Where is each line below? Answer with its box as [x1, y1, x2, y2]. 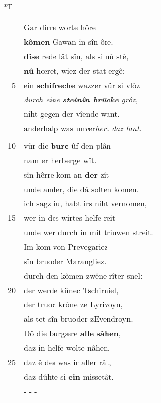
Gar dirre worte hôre [24, 21, 96, 33]
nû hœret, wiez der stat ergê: [24, 64, 125, 76]
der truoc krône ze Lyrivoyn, [24, 298, 123, 310]
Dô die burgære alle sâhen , [24, 327, 121, 339]
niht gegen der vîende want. [24, 107, 120, 119]
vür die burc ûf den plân [24, 139, 111, 151]
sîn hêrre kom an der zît [24, 168, 109, 180]
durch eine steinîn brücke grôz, [24, 93, 138, 105]
